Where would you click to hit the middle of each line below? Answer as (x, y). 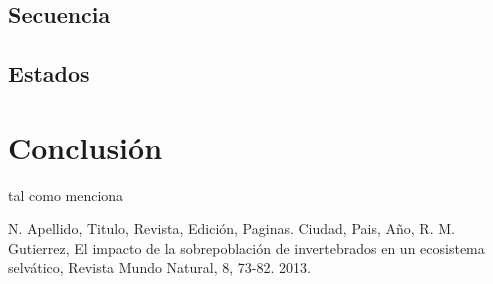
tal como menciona (66, 194)
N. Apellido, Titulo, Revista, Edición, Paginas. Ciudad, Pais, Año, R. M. (231, 228)
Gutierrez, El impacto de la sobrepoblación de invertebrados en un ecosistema (246, 247)
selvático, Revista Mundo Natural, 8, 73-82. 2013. (159, 267)
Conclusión (85, 146)
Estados (49, 73)
